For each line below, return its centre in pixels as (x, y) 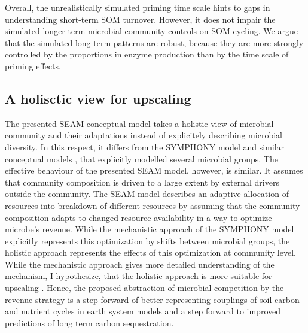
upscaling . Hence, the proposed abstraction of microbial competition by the (144, 288)
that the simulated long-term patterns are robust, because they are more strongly (154, 42)
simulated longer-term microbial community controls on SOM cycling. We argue (151, 31)
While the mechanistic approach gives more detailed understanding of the (140, 264)
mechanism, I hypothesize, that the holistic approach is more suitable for (138, 276)
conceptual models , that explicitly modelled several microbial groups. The (141, 158)
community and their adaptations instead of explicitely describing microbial (144, 135)
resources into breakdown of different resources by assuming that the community (153, 205)
